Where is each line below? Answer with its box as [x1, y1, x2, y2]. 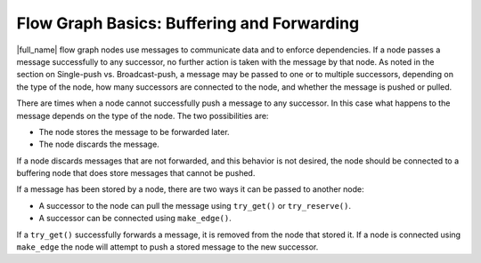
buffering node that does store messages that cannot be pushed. [16, 168, 256, 179]
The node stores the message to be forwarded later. [38, 126, 231, 137]
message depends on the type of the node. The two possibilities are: [16, 110, 269, 121]
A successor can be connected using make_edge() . [38, 213, 232, 224]
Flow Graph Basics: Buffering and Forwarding [16, 13, 360, 33]
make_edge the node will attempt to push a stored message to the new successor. [16, 242, 319, 252]
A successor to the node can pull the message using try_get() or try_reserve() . [38, 200, 352, 211]
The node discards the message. [38, 139, 159, 150]
